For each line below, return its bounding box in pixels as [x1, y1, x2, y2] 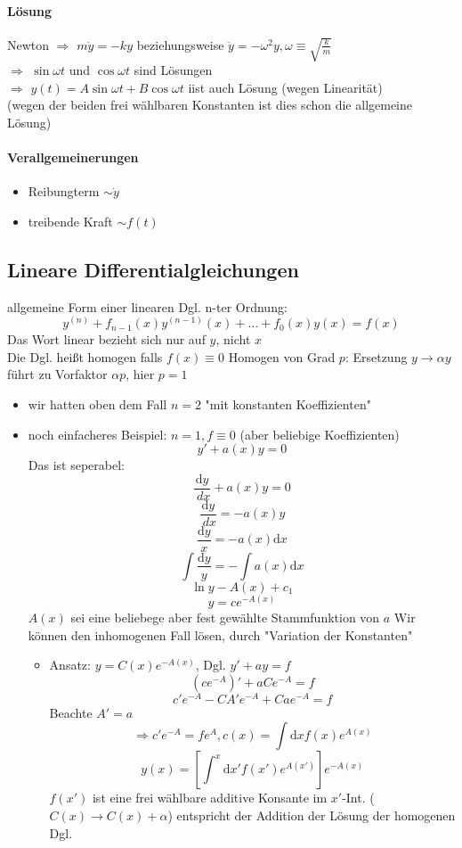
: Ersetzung [344, 347, 408, 366]
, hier [126, 365, 155, 383]
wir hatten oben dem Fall [28, 395, 167, 413]
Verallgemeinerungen [7, 148, 139, 167]
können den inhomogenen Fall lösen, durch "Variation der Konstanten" [28, 625, 413, 644]
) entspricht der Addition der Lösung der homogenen [167, 806, 456, 825]
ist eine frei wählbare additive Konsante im [92, 788, 328, 807]
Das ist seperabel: [28, 456, 125, 474]
